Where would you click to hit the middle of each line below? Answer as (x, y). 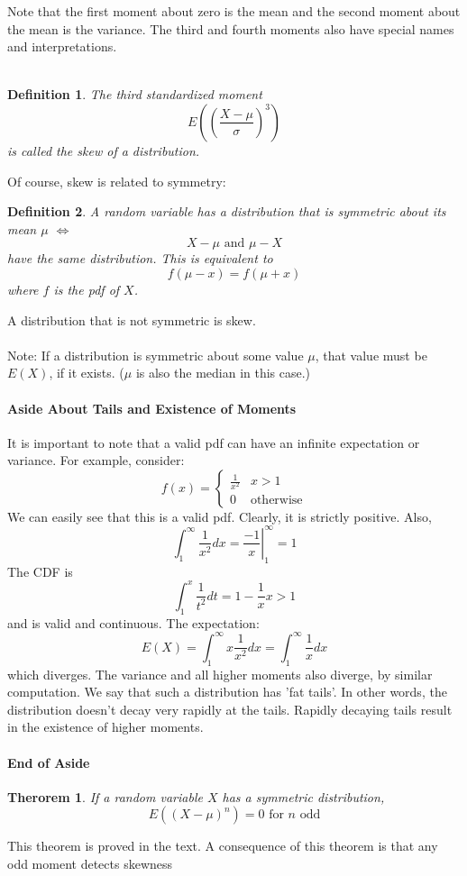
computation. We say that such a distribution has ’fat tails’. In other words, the (227, 692)
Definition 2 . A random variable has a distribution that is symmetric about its (227, 211)
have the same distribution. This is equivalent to (140, 258)
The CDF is (40, 571)
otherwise (276, 501)
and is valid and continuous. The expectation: (133, 622)
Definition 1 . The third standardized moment (135, 94)
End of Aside (49, 762)
